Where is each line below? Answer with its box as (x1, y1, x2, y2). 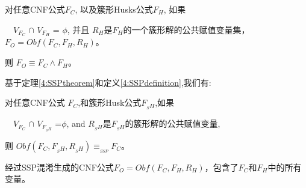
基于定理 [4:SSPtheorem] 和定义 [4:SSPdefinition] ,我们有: (5, 76, 211, 88)
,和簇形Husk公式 (78, 96, 142, 109)
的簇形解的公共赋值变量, (125, 117, 220, 130)
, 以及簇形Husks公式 (75, 3, 153, 15)
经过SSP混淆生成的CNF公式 (5, 160, 114, 173)
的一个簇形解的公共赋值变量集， (123, 23, 250, 35)
